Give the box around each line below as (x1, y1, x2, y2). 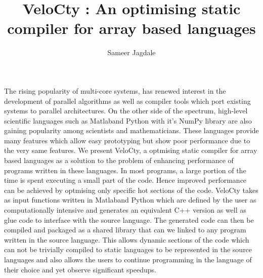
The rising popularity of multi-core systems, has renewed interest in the (4, 85, 226, 96)
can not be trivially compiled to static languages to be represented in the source (4, 244, 252, 255)
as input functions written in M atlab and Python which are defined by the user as (4, 194, 256, 205)
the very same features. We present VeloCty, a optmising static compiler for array (4, 145, 257, 155)
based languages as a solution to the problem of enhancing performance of (4, 155, 234, 166)
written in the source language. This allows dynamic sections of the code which (4, 234, 249, 245)
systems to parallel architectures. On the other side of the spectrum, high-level (4, 105, 248, 116)
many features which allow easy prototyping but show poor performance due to (4, 135, 250, 145)
